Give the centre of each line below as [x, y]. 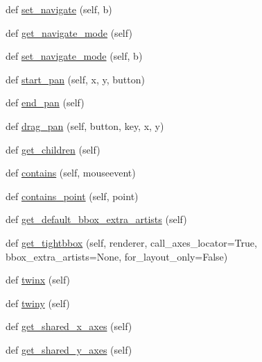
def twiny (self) [38, 303]
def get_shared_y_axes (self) [69, 349]
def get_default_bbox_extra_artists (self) [96, 219]
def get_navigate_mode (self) [69, 32]
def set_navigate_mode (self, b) [74, 56]
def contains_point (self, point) [72, 196]
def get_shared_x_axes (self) [69, 326]
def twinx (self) [38, 280]
